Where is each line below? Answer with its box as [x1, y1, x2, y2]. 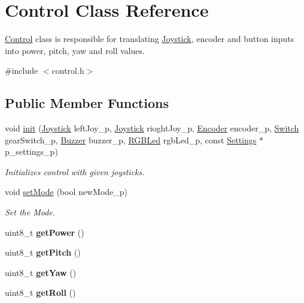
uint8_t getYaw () [5, 266, 77, 278]
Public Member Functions [5, 94, 169, 112]
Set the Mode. [5, 206, 56, 218]
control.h [51, 64, 84, 77]
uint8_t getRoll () [5, 286, 76, 299]
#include [5, 64, 38, 77]
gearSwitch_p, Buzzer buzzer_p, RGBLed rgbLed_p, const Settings [5, 133, 257, 146]
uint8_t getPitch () [5, 246, 81, 259]
